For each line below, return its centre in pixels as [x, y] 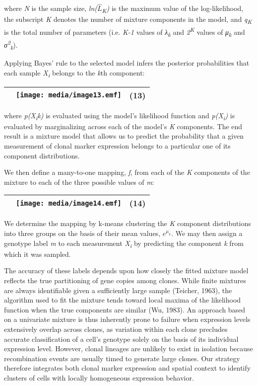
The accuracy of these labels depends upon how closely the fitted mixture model [126, 270]
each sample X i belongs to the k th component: [74, 73]
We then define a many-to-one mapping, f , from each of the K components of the [127, 172]
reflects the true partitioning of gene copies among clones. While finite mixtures [125, 280]
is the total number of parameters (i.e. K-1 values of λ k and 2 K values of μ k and [125, 32]
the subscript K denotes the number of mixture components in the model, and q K [128, 20]
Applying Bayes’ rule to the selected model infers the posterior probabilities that [127, 63]
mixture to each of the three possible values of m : [79, 182]
